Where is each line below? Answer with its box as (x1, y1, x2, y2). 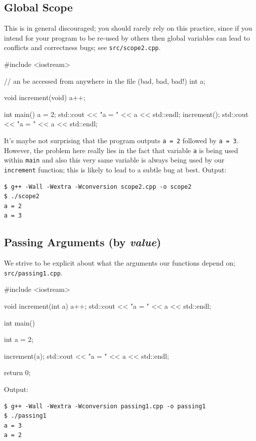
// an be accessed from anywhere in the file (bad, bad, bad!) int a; (4, 75, 206, 86)
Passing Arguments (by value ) (4, 234, 161, 250)
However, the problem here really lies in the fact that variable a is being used (4, 145, 238, 155)
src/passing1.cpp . (4, 267, 63, 277)
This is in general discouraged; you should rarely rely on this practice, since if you (4, 23, 252, 33)
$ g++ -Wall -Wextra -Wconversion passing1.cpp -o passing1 (4, 402, 206, 410)
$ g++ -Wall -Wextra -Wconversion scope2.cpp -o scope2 (4, 183, 192, 190)
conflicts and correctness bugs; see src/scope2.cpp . (4, 42, 161, 53)
